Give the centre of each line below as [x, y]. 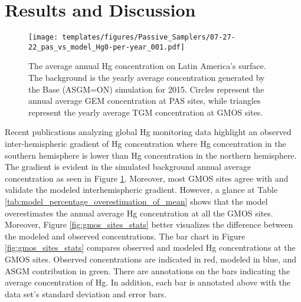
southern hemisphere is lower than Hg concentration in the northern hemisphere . [151, 155]
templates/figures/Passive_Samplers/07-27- [149, 37]
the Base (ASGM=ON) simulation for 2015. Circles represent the [146, 89]
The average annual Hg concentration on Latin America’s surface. [147, 66]
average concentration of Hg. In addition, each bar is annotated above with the [148, 282]
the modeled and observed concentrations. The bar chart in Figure [125, 236]
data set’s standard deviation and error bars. [86, 293]
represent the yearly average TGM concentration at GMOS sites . [146, 112]
